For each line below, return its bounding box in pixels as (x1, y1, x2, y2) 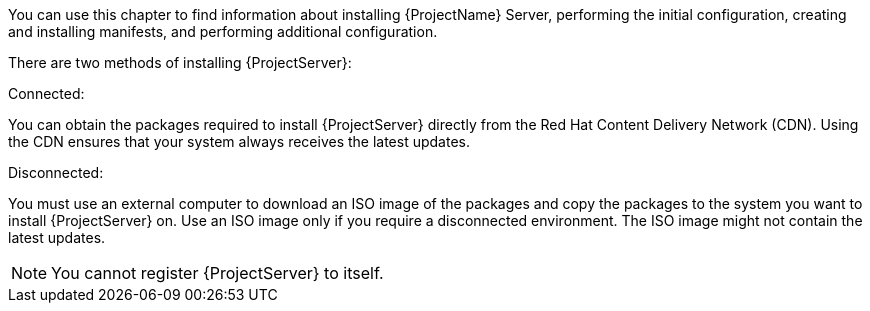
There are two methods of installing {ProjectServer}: (8, 54, 352, 71)
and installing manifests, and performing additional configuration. (8, 23, 438, 40)
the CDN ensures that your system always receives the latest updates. (8, 133, 470, 150)
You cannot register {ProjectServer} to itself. (51, 263, 384, 283)
